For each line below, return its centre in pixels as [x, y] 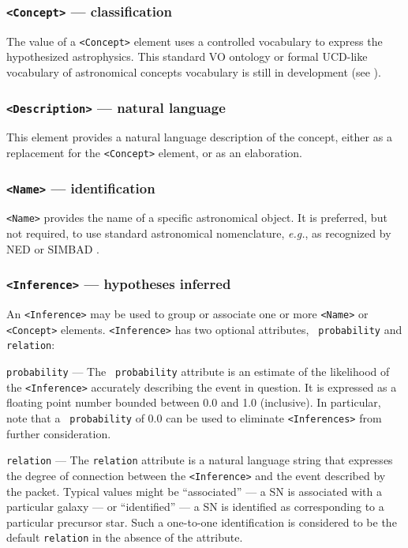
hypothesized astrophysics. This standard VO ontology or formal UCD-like [187, 56]
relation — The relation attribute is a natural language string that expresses [200, 460]
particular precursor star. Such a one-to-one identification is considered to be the [202, 522]
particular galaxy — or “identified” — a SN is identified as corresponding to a [195, 507]
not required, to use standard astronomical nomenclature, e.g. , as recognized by [199, 233]
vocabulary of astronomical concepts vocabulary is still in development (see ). [194, 72]
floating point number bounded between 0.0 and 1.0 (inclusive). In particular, [194, 402]
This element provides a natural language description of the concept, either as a [199, 137]
